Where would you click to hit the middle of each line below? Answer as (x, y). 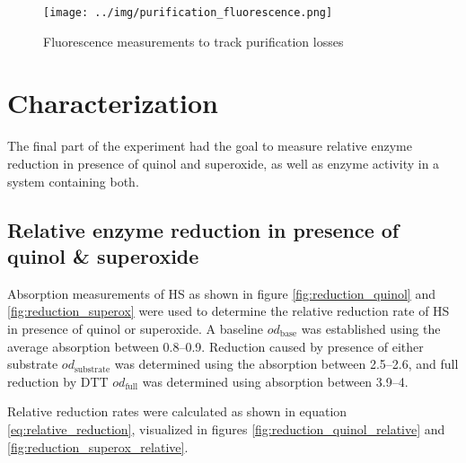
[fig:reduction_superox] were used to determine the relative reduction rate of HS (229, 311)
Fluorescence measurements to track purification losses (193, 41)
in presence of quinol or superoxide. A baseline (136, 328)
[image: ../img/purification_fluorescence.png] (188, 13)
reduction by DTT (58, 381)
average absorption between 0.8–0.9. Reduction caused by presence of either (215, 346)
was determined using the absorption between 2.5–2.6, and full (286, 364)
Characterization (113, 103)
